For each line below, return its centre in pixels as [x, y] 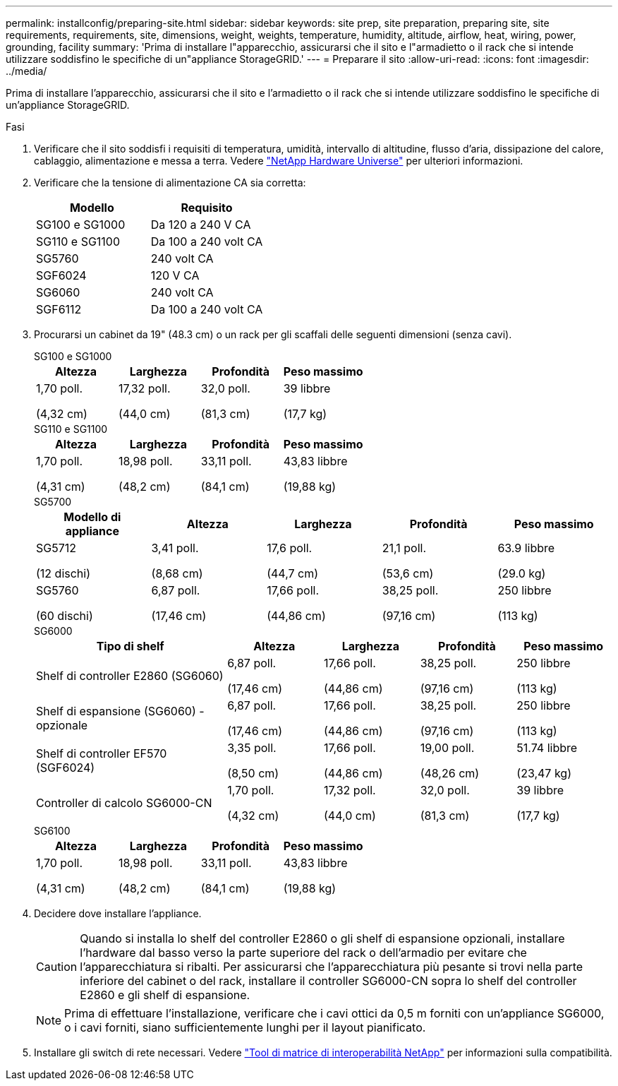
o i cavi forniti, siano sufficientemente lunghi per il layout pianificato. [245, 1027]
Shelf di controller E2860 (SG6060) [130, 676]
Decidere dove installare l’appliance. [118, 913]
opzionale [62, 725]
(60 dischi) [65, 616]
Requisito [207, 208]
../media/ [26, 71]
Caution [57, 967]
